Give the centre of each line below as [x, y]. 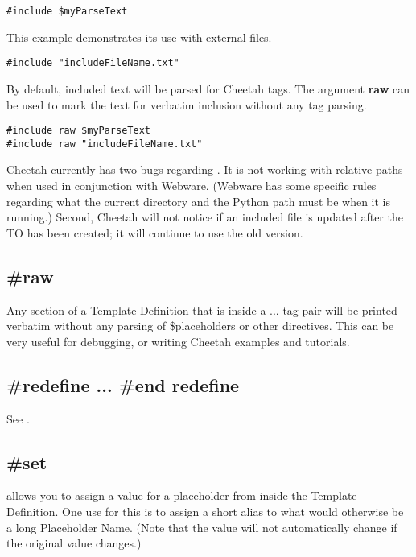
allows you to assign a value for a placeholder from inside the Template [182, 495]
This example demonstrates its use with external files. [139, 37]
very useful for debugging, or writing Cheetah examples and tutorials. [178, 341]
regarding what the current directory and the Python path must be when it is [199, 201]
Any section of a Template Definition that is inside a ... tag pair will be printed [202, 309]
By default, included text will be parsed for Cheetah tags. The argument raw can [208, 88]
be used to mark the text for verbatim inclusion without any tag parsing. [187, 104]
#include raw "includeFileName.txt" [105, 144]
